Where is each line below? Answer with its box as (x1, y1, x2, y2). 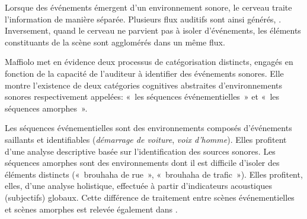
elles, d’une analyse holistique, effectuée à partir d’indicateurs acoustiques (5, 179, 272, 192)
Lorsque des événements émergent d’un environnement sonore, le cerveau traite (5, 1, 292, 13)
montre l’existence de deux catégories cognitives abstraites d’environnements (5, 79, 283, 91)
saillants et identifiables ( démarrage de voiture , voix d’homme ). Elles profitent (5, 133, 287, 145)
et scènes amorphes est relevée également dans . (5, 202, 178, 215)
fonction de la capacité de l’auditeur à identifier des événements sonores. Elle (5, 67, 284, 79)
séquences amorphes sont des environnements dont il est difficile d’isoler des (5, 156, 280, 169)
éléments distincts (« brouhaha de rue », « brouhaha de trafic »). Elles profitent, (5, 168, 303, 180)
